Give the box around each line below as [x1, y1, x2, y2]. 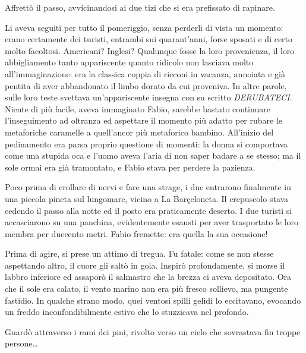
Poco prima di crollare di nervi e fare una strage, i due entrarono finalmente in [5, 181, 292, 193]
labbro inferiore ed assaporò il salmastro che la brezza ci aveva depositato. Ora [5, 270, 292, 283]
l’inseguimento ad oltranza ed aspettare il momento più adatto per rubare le [5, 114, 283, 127]
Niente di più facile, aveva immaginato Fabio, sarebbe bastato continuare [5, 102, 270, 115]
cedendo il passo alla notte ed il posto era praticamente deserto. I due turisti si [5, 204, 292, 216]
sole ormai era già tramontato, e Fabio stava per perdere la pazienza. [5, 160, 255, 173]
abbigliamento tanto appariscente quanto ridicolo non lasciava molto [5, 56, 254, 68]
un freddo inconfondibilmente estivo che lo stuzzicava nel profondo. [5, 305, 249, 318]
